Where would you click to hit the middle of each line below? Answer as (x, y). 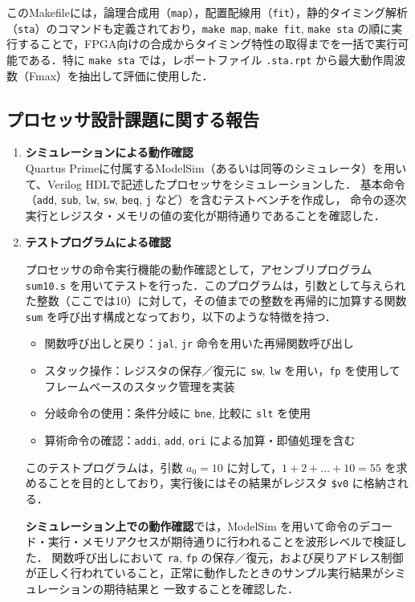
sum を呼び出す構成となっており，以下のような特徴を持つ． (181, 316)
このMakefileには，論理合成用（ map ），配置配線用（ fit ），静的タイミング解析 (207, 12)
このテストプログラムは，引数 (104, 467)
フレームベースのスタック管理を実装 (140, 386)
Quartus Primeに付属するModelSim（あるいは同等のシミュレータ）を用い (216, 167)
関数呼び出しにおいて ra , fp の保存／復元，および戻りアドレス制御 (228, 557)
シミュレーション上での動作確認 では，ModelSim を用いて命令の (192, 525)
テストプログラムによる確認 (98, 242)
